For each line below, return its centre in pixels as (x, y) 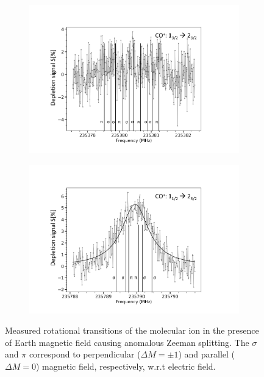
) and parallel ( (206, 354)
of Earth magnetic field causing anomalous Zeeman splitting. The (127, 342)
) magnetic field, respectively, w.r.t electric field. (126, 366)
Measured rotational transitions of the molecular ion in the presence (132, 330)
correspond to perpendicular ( (85, 354)
